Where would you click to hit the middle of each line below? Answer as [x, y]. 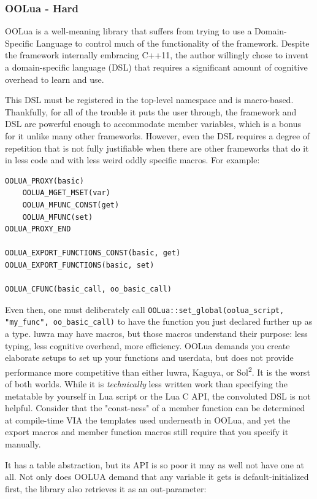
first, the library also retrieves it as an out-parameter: [106, 488]
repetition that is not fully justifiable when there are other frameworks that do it [157, 148]
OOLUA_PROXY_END [38, 229]
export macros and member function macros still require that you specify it [147, 432]
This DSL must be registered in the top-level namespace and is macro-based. [149, 100]
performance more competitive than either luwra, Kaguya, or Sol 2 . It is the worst [158, 371]
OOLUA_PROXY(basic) [44, 181]
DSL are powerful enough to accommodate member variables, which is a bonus [153, 124]
